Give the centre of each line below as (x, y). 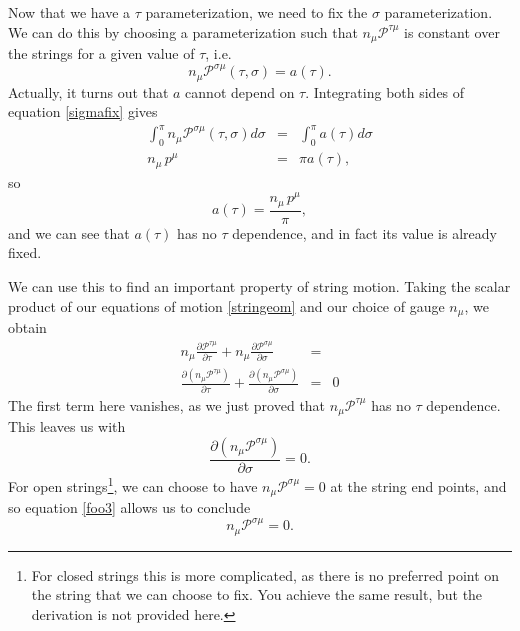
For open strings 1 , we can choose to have (133, 484)
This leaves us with (67, 426)
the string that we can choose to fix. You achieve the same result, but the (257, 594)
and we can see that (69, 232)
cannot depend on (240, 91)
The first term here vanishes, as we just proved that (167, 404)
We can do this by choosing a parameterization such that (183, 31)
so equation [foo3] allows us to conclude (129, 506)
